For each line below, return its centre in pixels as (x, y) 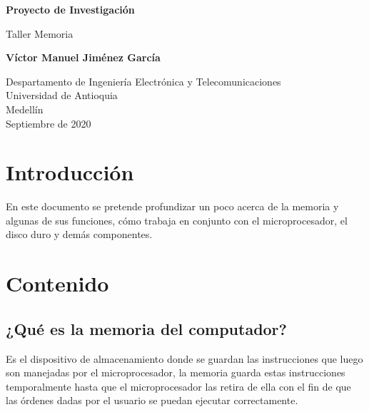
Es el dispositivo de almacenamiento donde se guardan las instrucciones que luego (184, 358)
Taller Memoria (40, 33)
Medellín (25, 109)
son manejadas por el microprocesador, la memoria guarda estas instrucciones (176, 372)
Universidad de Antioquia (62, 95)
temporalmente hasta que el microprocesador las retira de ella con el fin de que (178, 386)
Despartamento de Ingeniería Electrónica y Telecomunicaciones (143, 81)
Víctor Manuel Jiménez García (83, 57)
